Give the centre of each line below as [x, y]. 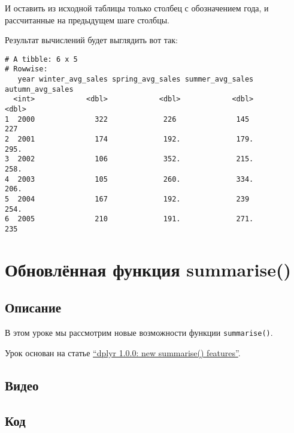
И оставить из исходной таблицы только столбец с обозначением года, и [137, 8]
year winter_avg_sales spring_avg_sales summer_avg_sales [136, 79]
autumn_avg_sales [39, 89]
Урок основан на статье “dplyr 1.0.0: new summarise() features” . [123, 352]
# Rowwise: [26, 69]
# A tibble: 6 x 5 [41, 59]
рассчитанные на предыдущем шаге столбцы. [87, 19]
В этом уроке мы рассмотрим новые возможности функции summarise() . [139, 333]
